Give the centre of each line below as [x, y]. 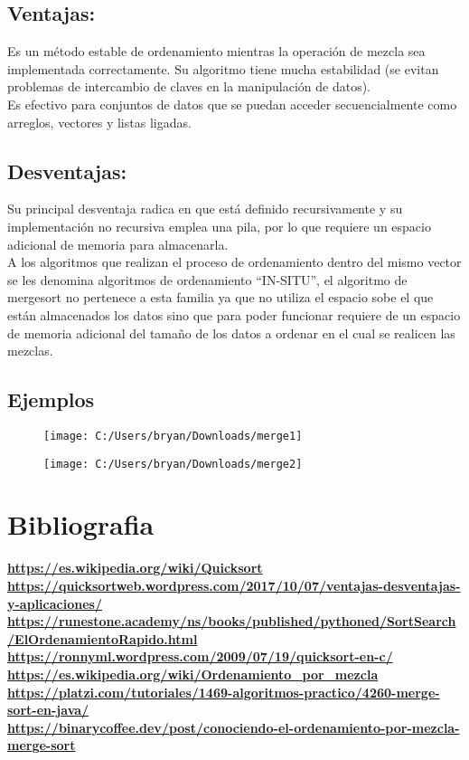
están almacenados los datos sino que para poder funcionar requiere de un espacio [234, 314]
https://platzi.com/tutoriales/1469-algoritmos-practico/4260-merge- [224, 692]
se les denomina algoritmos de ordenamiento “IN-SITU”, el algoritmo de [207, 279]
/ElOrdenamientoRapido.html [103, 638]
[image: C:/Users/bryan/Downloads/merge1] [173, 436]
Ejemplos [51, 399]
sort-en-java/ [48, 710]
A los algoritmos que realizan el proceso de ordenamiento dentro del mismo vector [234, 262]
